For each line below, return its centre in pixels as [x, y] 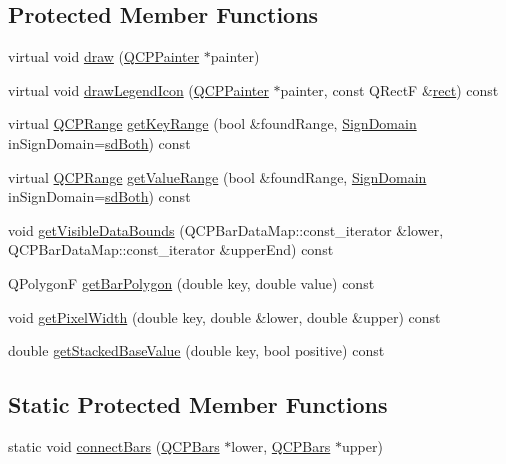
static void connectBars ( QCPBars [114, 445]
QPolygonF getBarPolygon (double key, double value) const [191, 282]
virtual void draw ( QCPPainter [104, 56]
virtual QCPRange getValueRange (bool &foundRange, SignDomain [217, 176]
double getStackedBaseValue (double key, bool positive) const [196, 350]
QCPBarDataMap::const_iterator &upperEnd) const [171, 249]
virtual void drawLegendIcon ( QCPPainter [138, 89]
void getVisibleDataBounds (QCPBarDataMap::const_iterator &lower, [226, 229]
